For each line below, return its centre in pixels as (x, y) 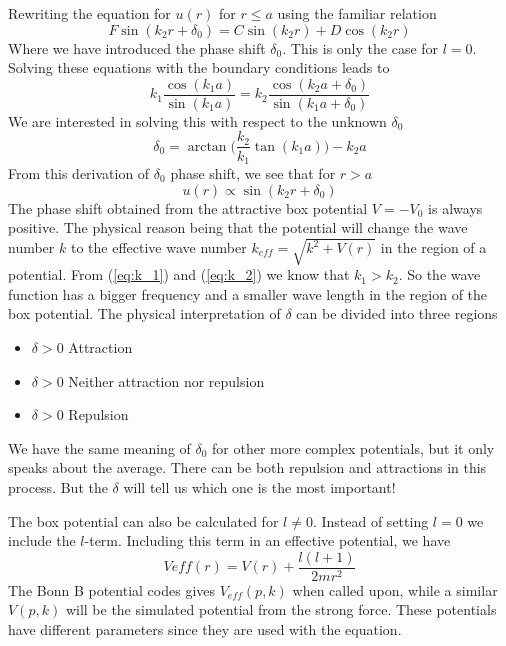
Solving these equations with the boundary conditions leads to (199, 67)
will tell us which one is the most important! (259, 487)
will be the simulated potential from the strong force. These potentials (281, 609)
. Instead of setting (370, 520)
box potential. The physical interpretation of (144, 313)
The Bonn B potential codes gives (112, 589)
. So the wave (439, 274)
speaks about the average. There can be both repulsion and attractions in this (247, 467)
